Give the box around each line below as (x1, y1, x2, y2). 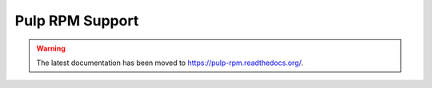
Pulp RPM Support (14, 12, 139, 29)
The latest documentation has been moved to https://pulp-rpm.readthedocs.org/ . (36, 58, 304, 67)
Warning (36, 44, 66, 53)
